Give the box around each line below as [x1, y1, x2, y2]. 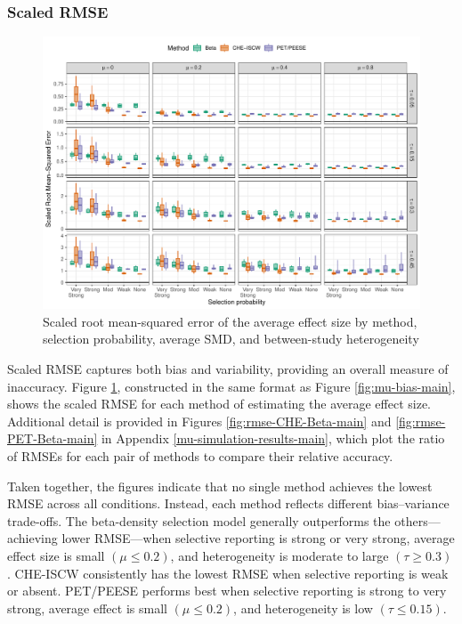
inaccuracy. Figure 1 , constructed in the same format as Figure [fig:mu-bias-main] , [7, 377, 456, 395]
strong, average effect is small [7, 598, 167, 617]
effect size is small [7, 546, 105, 564]
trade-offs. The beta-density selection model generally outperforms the [7, 511, 391, 530]
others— [394, 511, 441, 530]
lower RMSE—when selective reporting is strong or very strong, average [61, 529, 455, 547]
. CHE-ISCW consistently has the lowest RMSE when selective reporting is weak [7, 563, 449, 582]
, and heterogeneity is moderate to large [170, 546, 389, 564]
